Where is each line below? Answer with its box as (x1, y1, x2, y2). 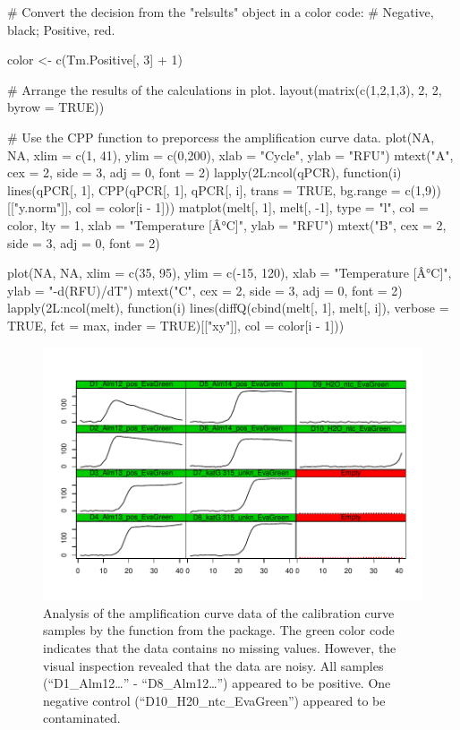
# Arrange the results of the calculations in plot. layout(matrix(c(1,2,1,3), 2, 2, (7, 80, 442, 99)
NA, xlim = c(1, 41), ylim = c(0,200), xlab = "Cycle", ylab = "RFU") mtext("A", (7, 145, 454, 164)
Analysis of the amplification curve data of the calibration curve (43, 603, 395, 622)
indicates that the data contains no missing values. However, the (43, 638, 396, 657)
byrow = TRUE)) (7, 98, 105, 116)
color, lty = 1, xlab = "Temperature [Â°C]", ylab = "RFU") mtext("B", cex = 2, (7, 215, 447, 234)
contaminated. (43, 709, 121, 727)
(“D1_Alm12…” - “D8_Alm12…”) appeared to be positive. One (43, 674, 391, 692)
